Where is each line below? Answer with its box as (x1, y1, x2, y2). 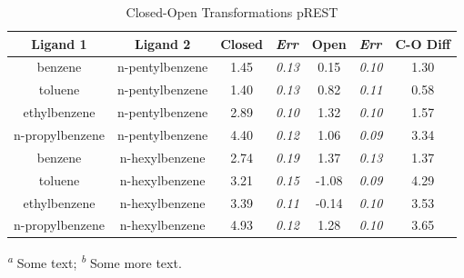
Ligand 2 (134, 34, 191, 53)
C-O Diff (395, 34, 451, 53)
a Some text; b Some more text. (7, 251, 182, 273)
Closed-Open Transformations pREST (126, 3, 338, 21)
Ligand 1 (31, 34, 87, 53)
